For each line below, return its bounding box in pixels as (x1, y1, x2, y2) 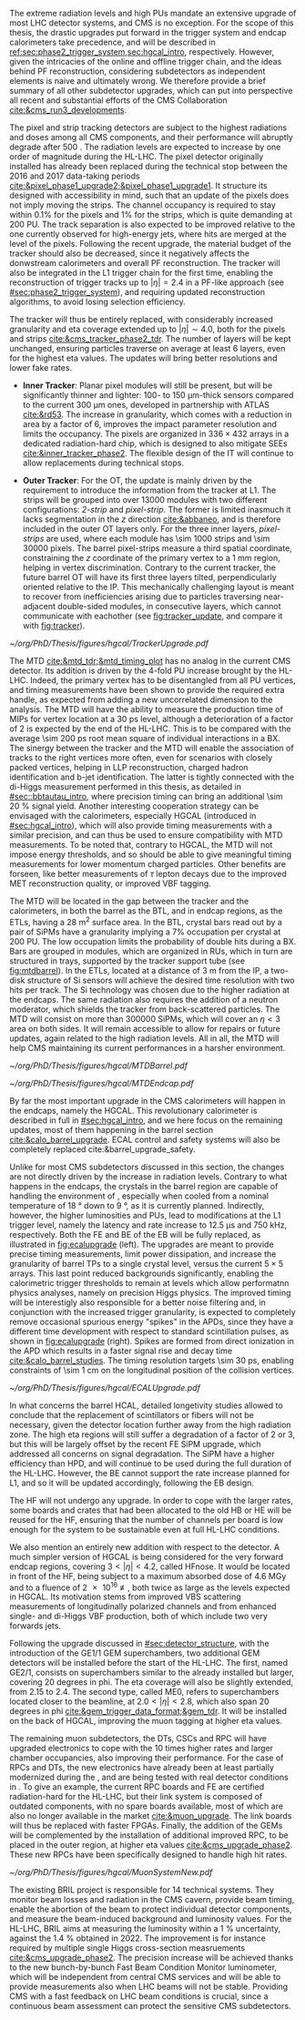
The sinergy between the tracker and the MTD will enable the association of (9, 742, 294, 753)
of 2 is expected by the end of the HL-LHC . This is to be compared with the (9, 723, 291, 734)
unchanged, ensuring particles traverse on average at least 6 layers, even (9, 343, 286, 353)
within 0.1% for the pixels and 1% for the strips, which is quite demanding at (9, 209, 293, 219)
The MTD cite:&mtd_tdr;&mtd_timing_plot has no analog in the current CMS (9, 656, 291, 666)
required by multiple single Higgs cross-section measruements (9, 1943, 246, 1954)
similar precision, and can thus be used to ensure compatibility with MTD (9, 830, 283, 841)
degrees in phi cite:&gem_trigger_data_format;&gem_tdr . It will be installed (9, 1706, 288, 1717)
